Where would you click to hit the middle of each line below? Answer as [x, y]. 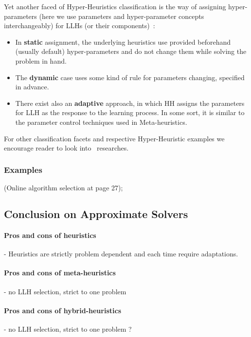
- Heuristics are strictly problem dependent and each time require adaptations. [121, 254]
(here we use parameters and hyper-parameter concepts [122, 16]
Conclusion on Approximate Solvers [96, 213]
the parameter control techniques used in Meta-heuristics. [101, 122]
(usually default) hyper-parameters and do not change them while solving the [131, 51]
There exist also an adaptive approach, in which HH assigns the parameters [130, 103]
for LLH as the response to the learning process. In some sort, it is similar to [130, 112]
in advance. [32, 87]
